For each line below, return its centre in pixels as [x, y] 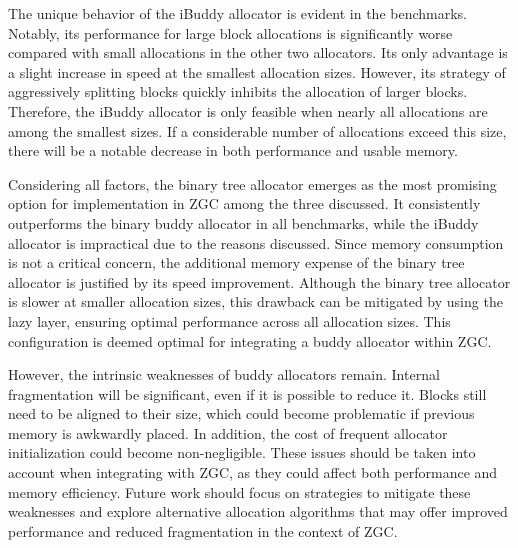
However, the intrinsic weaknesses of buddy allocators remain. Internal [224, 374]
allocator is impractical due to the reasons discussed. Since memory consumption [256, 242]
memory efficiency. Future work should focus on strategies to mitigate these [239, 491]
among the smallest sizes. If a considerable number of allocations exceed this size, [257, 130]
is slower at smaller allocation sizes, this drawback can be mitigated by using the [255, 301]
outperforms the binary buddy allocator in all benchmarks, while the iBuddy [243, 222]
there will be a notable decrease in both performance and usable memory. [233, 150]
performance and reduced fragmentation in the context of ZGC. [203, 530]
